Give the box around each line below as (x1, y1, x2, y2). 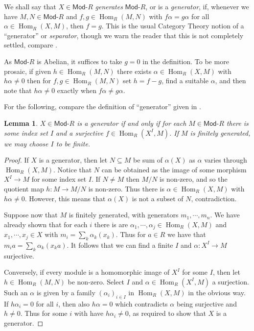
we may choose (4, 138, 48, 148)
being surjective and (176, 298, 237, 308)
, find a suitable (162, 75, 208, 86)
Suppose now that (4, 210, 58, 220)
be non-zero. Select (68, 276, 125, 286)
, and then (215, 75, 246, 86)
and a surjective (56, 127, 103, 138)
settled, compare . (4, 40, 58, 50)
